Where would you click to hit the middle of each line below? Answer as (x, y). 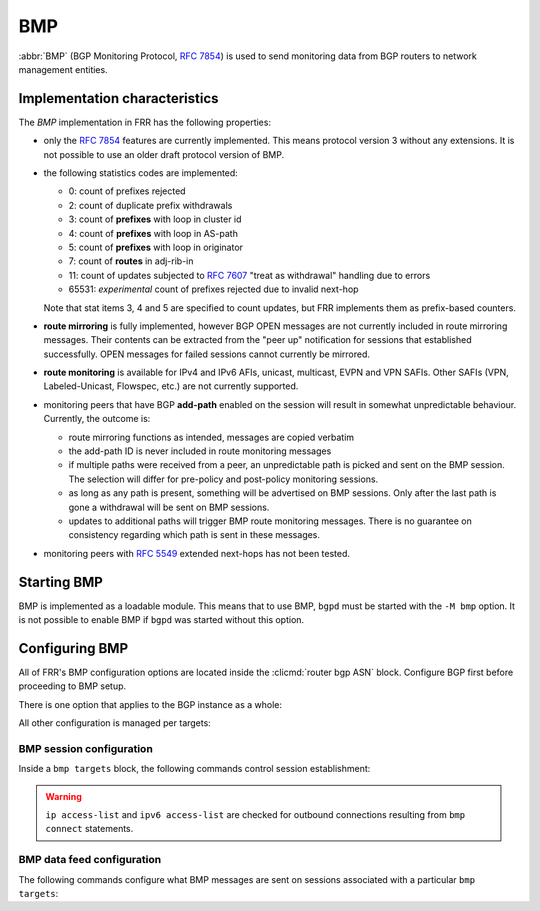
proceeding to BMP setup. (72, 686)
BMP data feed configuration (90, 860)
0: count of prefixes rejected (127, 191)
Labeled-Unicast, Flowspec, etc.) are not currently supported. (171, 386)
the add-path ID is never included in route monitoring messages (200, 451)
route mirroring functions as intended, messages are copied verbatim (211, 437)
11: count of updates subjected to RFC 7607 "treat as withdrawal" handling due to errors (249, 275)
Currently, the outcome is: (97, 419)
